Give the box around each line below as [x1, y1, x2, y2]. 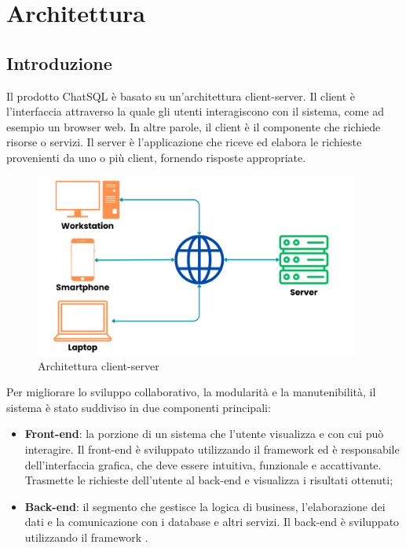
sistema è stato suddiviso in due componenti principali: [6, 399, 271, 415]
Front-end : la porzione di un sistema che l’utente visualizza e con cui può [24, 425, 384, 442]
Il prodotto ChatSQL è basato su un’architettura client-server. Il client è [6, 87, 355, 104]
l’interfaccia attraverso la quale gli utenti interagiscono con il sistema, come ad [6, 103, 385, 120]
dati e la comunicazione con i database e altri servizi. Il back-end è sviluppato [24, 513, 400, 530]
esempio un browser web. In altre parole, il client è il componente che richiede [6, 118, 381, 134]
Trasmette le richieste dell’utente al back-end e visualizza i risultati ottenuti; [24, 472, 393, 488]
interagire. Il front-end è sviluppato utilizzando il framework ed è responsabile [24, 441, 400, 458]
